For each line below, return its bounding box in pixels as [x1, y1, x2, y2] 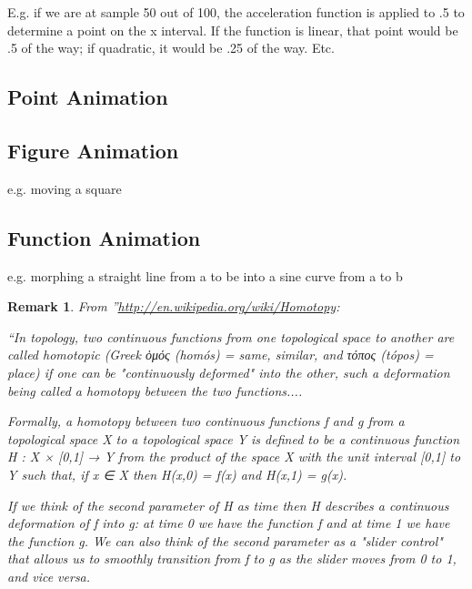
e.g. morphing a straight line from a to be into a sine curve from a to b [7, 266, 403, 285]
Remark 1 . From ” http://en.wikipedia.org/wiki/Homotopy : [7, 297, 340, 316]
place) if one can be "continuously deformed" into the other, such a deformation [7, 362, 450, 381]
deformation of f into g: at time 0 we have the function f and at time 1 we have [7, 513, 450, 533]
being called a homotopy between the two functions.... [7, 381, 303, 400]
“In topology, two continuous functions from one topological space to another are [7, 327, 455, 346]
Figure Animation [7, 136, 179, 164]
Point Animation [7, 83, 168, 111]
